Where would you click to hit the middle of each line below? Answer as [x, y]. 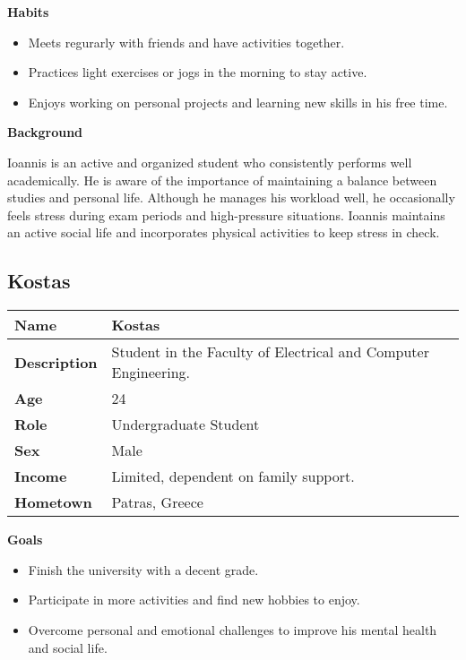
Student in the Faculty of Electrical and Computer [270, 352]
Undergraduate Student [186, 424]
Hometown [53, 502]
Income [41, 476]
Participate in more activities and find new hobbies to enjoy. [194, 600]
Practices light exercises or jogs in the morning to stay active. [198, 72]
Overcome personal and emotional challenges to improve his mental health [233, 629]
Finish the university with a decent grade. [143, 569]
